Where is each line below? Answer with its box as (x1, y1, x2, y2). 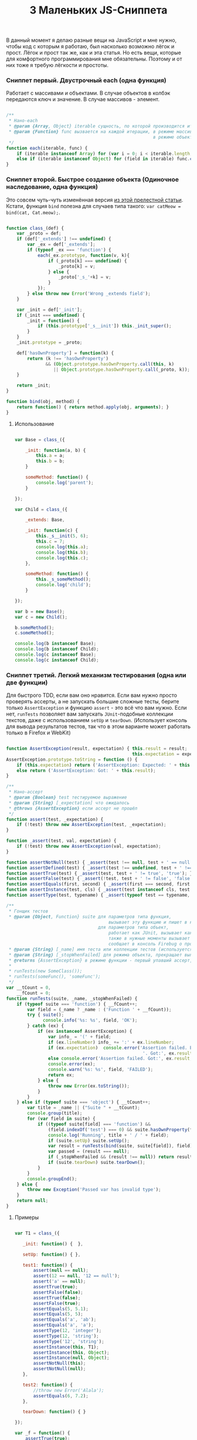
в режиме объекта (152, 134, 195, 140)
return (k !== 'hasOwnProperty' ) (27, 355, 109, 361)
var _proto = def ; (16, 230, 62, 237)
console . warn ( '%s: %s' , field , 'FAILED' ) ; (47, 1067, 154, 1073)
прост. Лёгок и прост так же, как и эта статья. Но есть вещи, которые (6, 49, 182, 56)
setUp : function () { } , (22, 1251, 81, 1257)
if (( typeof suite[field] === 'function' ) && (37, 1121, 151, 1127)
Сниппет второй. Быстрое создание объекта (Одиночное (6, 176, 179, 184)
